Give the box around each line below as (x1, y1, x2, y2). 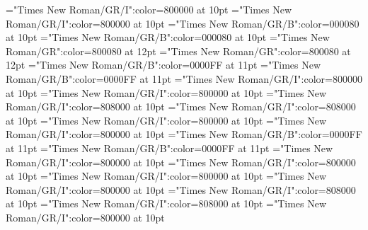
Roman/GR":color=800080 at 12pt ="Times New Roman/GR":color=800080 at (6, 43, 351, 58)
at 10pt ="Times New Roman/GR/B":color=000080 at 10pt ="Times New (6, 30, 330, 45)
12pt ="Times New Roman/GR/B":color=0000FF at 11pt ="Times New (6, 57, 321, 72)
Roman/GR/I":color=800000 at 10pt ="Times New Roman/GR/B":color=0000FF (6, 127, 362, 142)
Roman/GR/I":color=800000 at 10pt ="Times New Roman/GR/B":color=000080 (6, 16, 360, 30)
